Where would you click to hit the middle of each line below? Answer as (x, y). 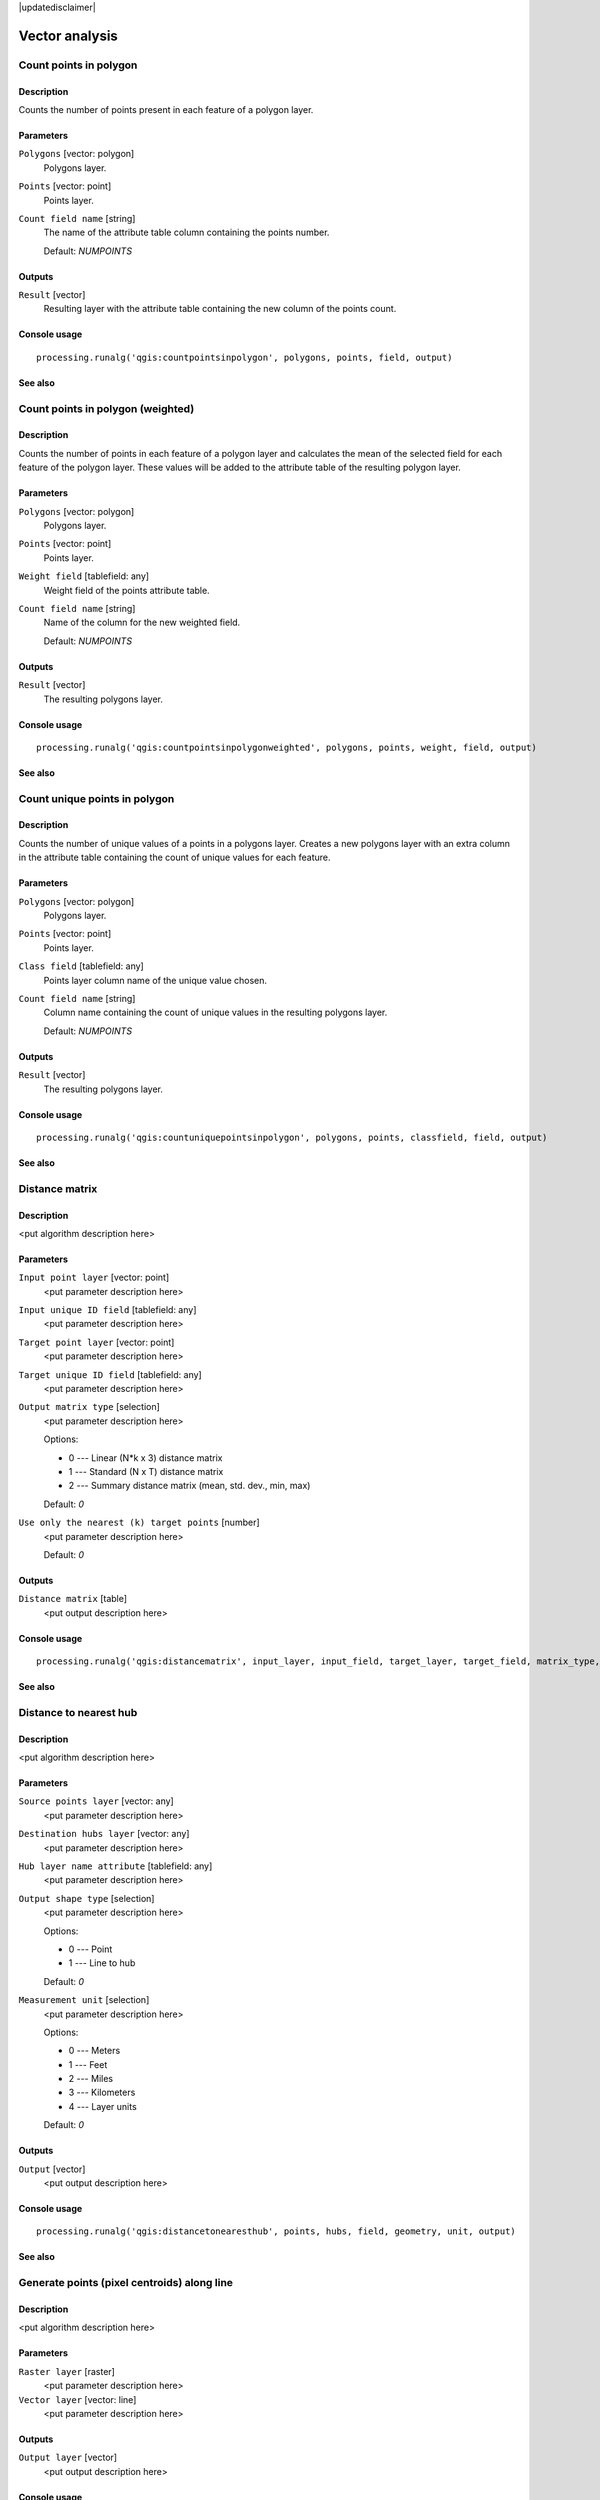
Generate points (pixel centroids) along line (126, 2283)
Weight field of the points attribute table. (126, 590)
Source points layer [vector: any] (96, 1801)
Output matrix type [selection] (89, 1407)
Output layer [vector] (68, 2457)
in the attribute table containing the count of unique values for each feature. (174, 857)
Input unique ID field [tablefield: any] (107, 1310)
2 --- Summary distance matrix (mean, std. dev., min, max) (189, 1486)
